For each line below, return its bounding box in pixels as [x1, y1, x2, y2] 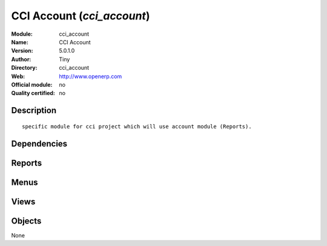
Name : [11, 38, 28, 45]
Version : [11, 47, 33, 55]
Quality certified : [11, 90, 56, 97]
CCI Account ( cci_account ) [11, 9, 150, 22]
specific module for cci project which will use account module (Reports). [22, 123, 252, 130]
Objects [11, 216, 42, 226]
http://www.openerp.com [59, 73, 122, 80]
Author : [11, 55, 31, 63]
